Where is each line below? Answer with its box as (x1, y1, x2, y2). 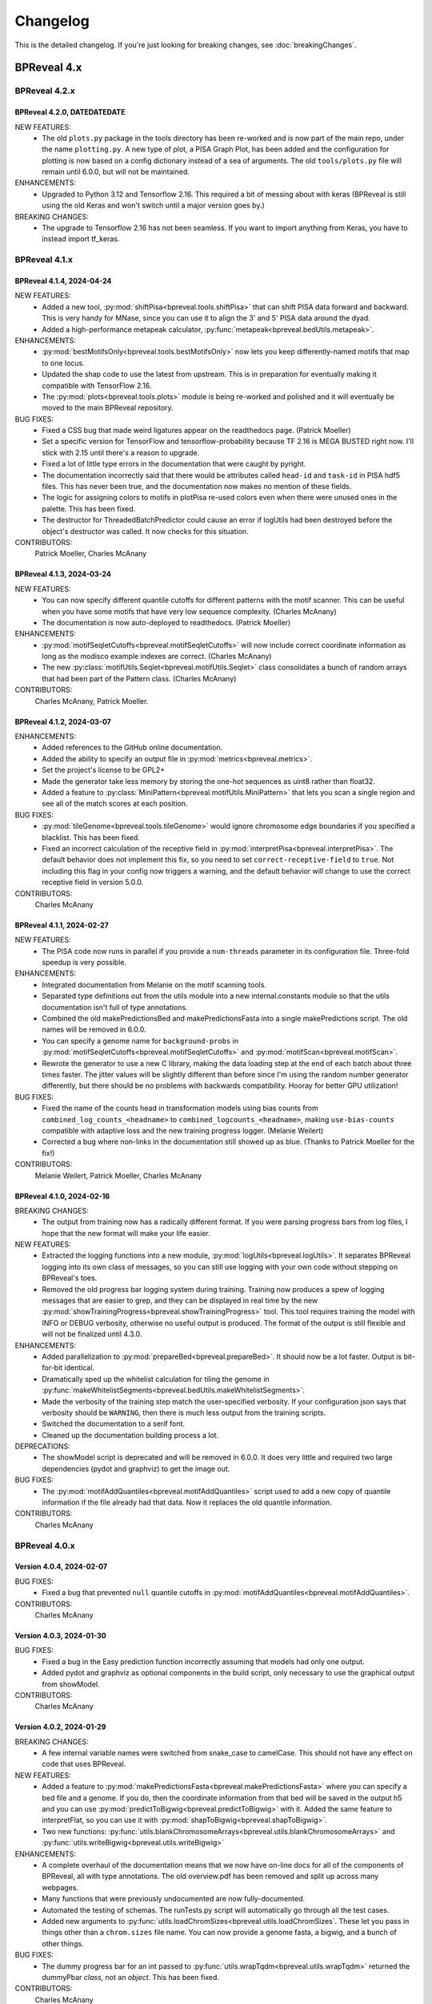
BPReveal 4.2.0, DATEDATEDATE (14, 107, 126, 117)
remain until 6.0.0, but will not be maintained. (42, 167, 190, 176)
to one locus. (42, 358, 86, 368)
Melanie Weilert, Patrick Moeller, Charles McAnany (34, 1170, 202, 1180)
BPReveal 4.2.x (14, 85, 75, 96)
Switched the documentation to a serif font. (42, 1419, 186, 1428)
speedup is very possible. (42, 958, 127, 968)
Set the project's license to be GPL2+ (42, 766, 166, 775)
